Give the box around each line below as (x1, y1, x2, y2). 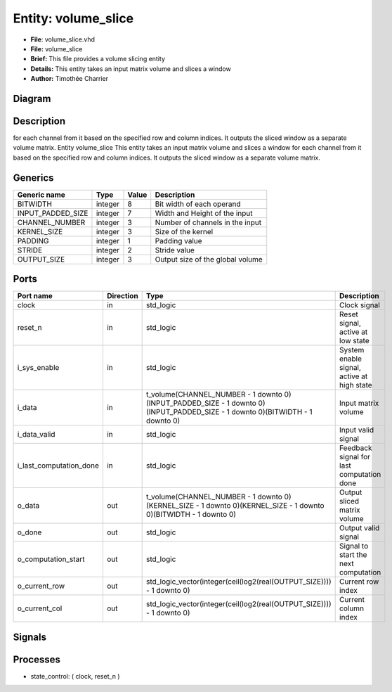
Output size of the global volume (155, 254, 263, 264)
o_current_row (17, 581, 65, 591)
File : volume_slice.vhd (30, 35, 95, 44)
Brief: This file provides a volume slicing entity (30, 55, 165, 63)
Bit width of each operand (155, 199, 241, 209)
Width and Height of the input (155, 208, 253, 218)
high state (339, 380, 372, 390)
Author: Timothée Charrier (30, 75, 109, 83)
